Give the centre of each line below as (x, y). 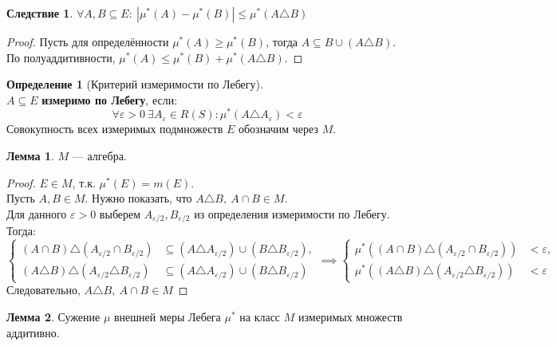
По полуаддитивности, (61, 57)
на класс (260, 317)
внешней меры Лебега (167, 317)
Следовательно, (43, 290)
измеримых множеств (351, 317)
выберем (120, 213)
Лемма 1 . (30, 156)
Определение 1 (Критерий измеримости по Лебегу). (135, 84)
